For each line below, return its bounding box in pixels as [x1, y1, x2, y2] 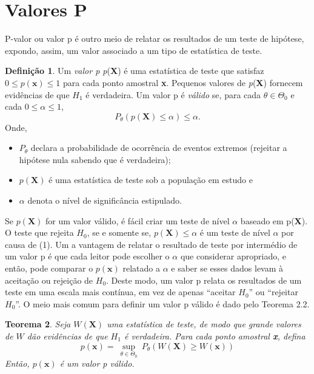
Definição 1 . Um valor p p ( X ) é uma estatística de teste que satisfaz [5, 64, 264, 77]
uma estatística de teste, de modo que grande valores [107, 318, 301, 330]
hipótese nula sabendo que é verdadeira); [19, 153, 171, 165]
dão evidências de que [27, 330, 108, 342]
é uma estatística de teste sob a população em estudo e [48, 173, 253, 186]
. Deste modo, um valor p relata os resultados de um [106, 273, 302, 286]
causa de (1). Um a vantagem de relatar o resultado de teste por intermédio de [5, 238, 298, 250]
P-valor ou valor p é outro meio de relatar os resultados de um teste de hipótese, [5, 32, 304, 45]
